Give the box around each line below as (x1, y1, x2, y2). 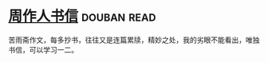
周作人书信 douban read (8, 7, 156, 25)
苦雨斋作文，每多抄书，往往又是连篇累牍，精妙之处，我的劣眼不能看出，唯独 (8, 35, 260, 45)
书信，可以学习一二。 (8, 45, 78, 54)
